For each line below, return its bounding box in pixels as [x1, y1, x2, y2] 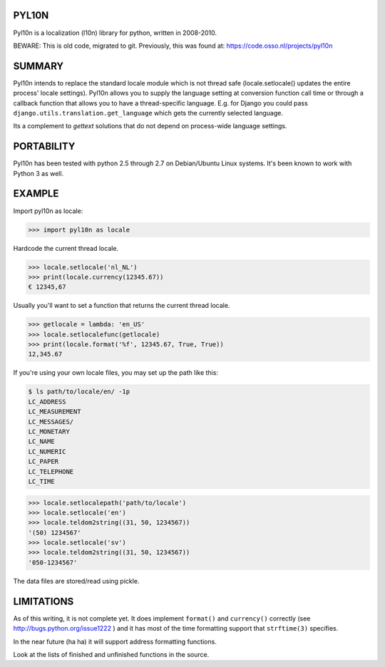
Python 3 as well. [13, 169, 64, 177]
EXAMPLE [13, 187, 59, 200]
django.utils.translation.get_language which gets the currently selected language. [13, 108, 283, 117]
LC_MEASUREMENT [28, 408, 81, 416]
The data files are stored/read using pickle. [13, 576, 140, 585]
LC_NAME [28, 438, 55, 445]
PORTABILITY [13, 140, 76, 152]
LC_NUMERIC [28, 448, 66, 455]
